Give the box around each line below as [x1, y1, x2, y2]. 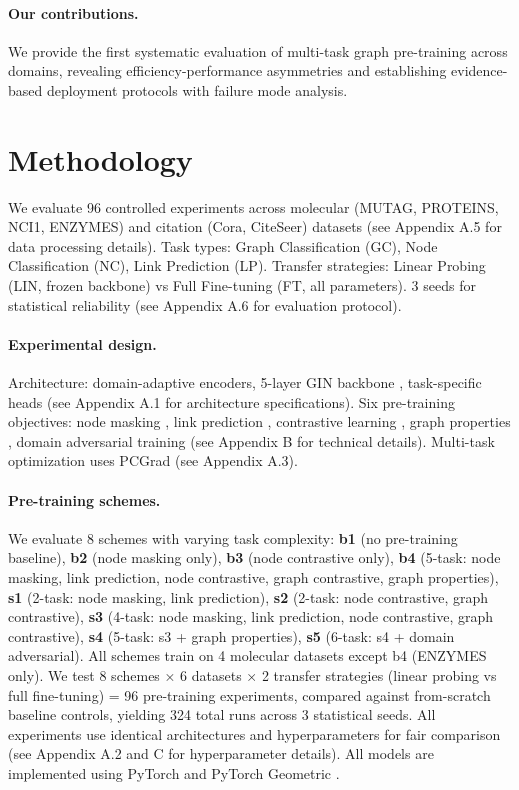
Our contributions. [8, 2, 139, 23]
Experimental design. [8, 333, 157, 354]
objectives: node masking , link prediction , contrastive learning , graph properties [8, 411, 511, 432]
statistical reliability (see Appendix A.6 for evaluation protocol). [8, 294, 402, 315]
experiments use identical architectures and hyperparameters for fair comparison [8, 723, 501, 744]
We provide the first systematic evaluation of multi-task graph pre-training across [8, 40, 508, 61]
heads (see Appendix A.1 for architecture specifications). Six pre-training [8, 391, 455, 412]
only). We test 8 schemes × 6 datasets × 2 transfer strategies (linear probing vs [8, 664, 497, 685]
